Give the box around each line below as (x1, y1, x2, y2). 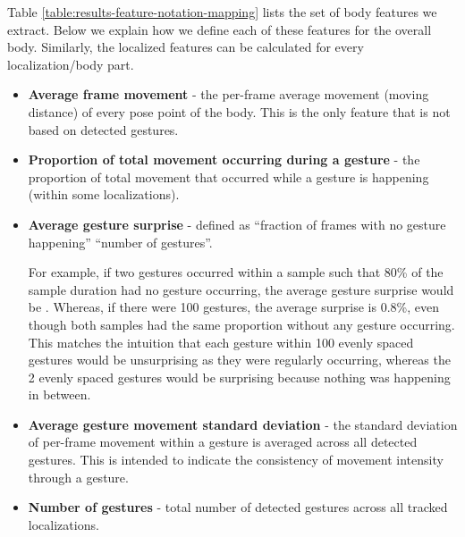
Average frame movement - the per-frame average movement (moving (28, 85, 429, 104)
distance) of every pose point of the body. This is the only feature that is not (28, 102, 451, 121)
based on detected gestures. (28, 120, 179, 138)
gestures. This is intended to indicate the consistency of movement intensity (28, 450, 444, 469)
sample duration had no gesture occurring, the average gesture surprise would (28, 280, 454, 298)
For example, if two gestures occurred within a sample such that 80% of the (28, 263, 444, 281)
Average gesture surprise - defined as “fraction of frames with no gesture (28, 214, 446, 233)
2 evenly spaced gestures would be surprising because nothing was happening (28, 367, 451, 386)
